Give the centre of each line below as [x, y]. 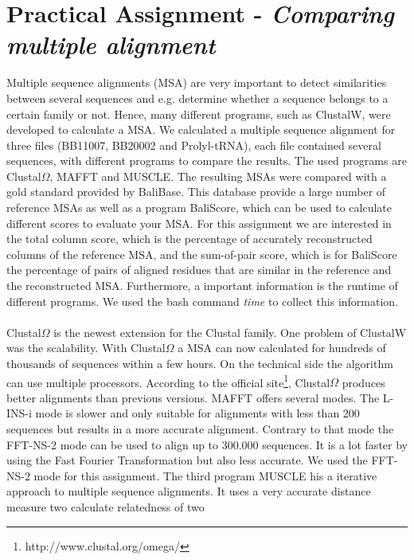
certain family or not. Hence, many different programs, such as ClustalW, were [199, 114]
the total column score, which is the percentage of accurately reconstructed [189, 239]
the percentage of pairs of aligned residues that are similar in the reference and [199, 270]
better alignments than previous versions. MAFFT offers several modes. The [193, 397]
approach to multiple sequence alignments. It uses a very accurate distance [189, 491]
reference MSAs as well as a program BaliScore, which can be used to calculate [199, 208]
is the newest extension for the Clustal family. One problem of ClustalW [230, 332]
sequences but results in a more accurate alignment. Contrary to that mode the [200, 429]
